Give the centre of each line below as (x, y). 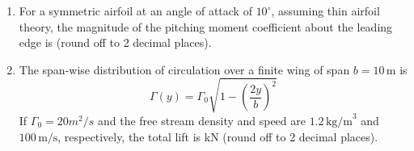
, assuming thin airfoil (325, 10)
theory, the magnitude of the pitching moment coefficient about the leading (206, 26)
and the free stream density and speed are (201, 120)
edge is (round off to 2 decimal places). (115, 42)
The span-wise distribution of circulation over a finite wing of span (184, 69)
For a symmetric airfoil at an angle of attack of (135, 10)
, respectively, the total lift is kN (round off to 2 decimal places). (218, 136)
